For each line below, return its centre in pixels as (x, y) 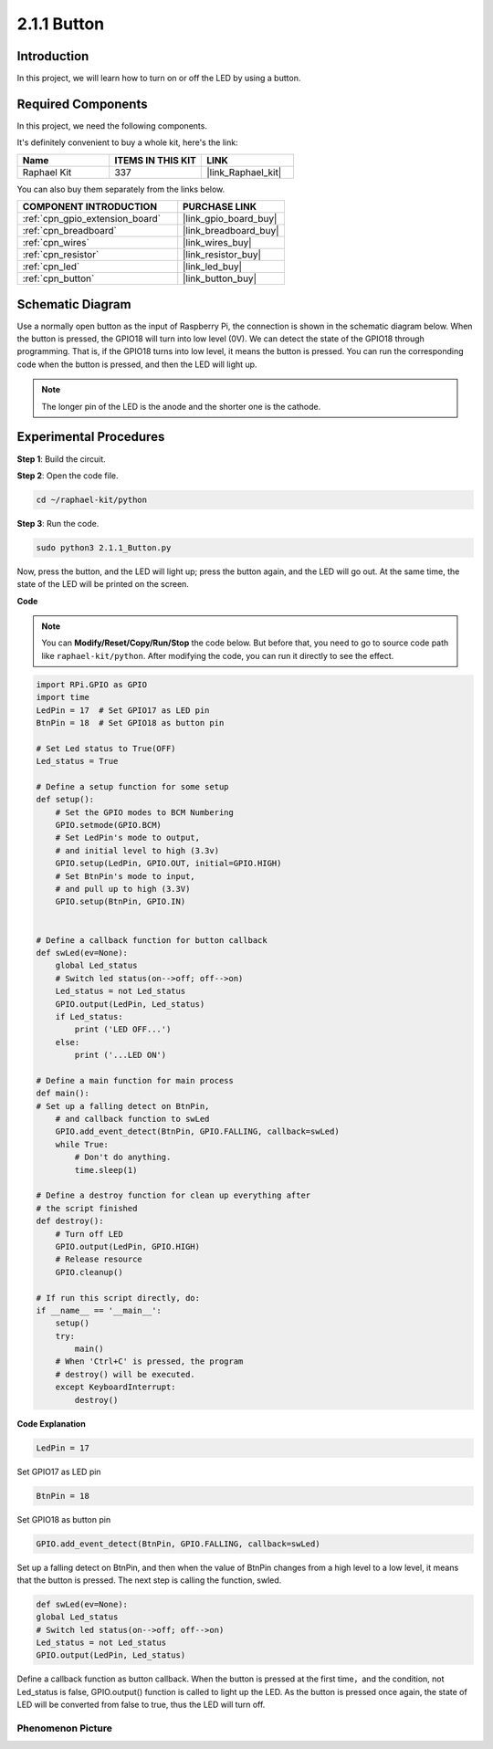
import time (63, 697)
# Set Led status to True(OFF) (106, 748)
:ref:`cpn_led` (51, 267)
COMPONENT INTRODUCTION (90, 207)
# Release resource (99, 1259)
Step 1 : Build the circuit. (62, 459)
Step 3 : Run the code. (58, 523)
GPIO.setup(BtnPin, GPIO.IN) (121, 902)
